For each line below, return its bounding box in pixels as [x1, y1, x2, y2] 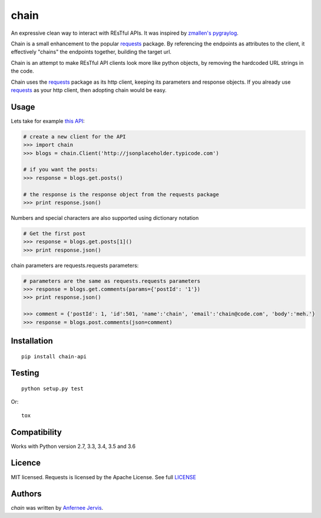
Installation [11, 336, 53, 346]
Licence [11, 458, 41, 468]
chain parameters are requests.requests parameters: [11, 262, 139, 269]
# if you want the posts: [23, 166, 98, 173]
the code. [11, 68, 35, 75]
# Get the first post [23, 230, 86, 237]
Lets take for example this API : [11, 117, 85, 124]
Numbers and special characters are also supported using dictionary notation [11, 214, 199, 221]
